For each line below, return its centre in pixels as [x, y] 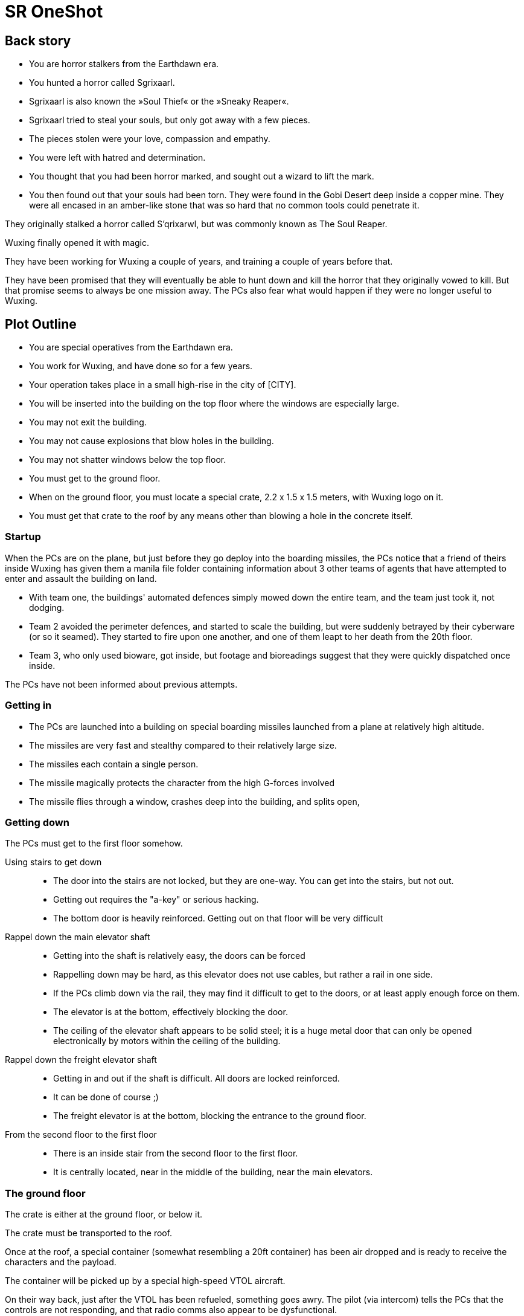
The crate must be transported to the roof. [89, 1233]
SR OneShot [54, 11]
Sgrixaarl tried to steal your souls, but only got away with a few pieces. [170, 120]
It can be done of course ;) [106, 1097]
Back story [38, 40]
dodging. [47, 607]
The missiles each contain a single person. [114, 764]
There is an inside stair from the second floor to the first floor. [176, 1153]
